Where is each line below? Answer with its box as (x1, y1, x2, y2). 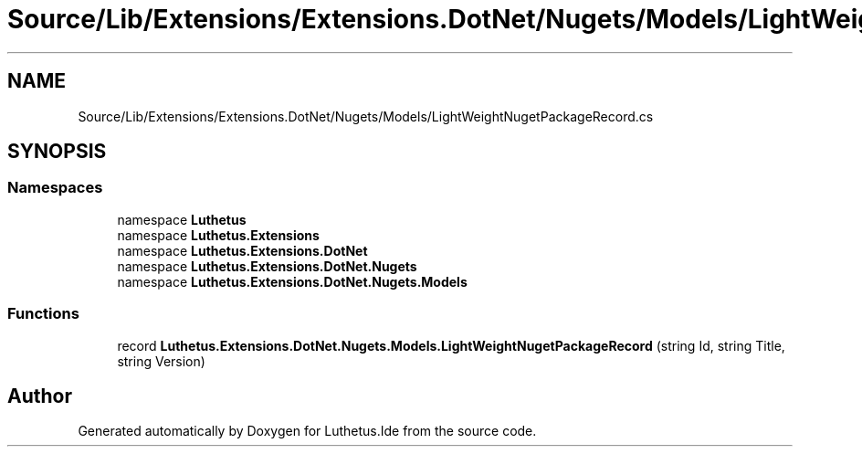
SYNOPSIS (7, 140, 107, 164)
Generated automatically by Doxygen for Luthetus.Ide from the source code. (78, 423, 537, 439)
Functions (7, 304, 79, 323)
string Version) (117, 353, 205, 369)
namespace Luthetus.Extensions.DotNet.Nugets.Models (117, 273, 468, 290)
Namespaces (7, 178, 103, 197)
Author (7, 384, 72, 407)
